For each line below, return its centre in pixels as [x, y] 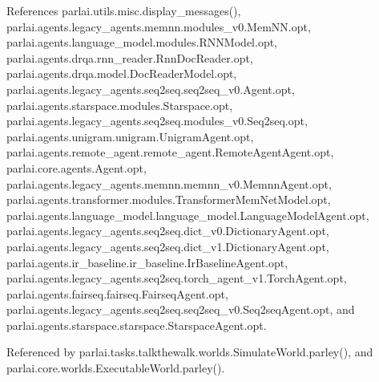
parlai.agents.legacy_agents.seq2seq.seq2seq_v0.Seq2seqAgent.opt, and [181, 309]
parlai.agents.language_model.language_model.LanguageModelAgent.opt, [188, 215]
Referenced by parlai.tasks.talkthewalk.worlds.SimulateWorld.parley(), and [190, 352]
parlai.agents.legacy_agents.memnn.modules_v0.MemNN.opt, [159, 26]
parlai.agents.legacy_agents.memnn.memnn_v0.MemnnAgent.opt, [169, 183]
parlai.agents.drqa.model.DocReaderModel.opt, [122, 73]
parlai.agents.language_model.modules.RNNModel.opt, [142, 42]
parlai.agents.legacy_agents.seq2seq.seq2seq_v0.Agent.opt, [151, 89]
